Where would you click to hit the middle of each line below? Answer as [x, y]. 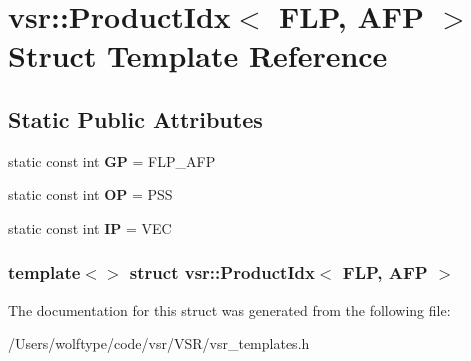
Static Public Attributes [135, 118]
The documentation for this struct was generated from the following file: [229, 309]
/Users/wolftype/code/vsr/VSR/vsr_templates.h [159, 343]
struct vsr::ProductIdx [222, 272]
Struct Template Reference [198, 55]
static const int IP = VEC [90, 227]
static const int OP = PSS [90, 194]
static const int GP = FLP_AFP [112, 160]
